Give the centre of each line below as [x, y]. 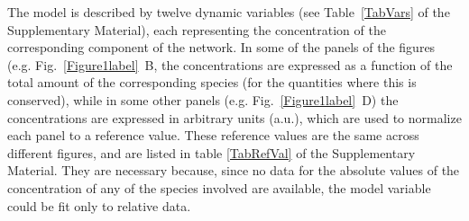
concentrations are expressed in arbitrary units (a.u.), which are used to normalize [234, 117]
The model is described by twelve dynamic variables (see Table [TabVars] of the [229, 12]
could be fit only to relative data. [99, 205]
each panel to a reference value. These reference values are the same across [213, 135]
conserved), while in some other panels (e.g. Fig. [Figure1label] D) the [203, 99]
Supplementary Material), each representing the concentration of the [197, 29]
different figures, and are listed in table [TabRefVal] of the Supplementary [212, 152]
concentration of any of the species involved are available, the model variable [219, 187]
